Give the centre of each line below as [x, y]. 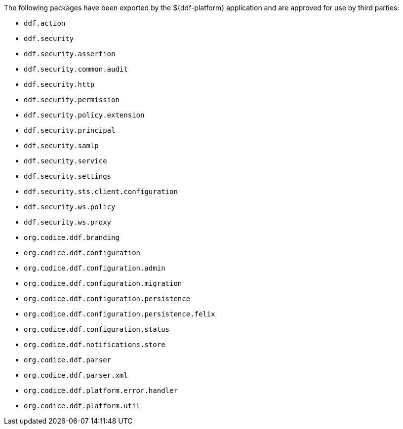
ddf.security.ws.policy [70, 207]
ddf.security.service [65, 161]
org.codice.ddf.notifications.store [95, 345]
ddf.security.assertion [70, 54]
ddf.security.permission [72, 100]
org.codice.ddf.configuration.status [97, 329]
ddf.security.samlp [61, 146]
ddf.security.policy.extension [84, 115]
